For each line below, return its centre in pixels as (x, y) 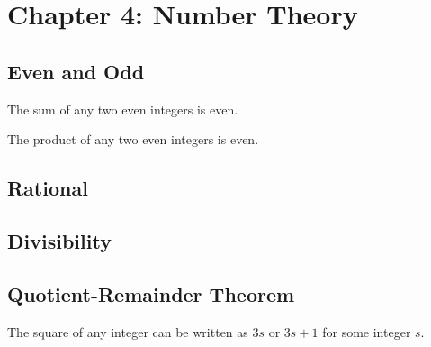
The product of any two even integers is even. (133, 139)
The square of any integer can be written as (128, 331)
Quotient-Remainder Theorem (151, 293)
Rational (48, 188)
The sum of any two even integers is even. (123, 109)
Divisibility (59, 240)
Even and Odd (76, 71)
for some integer (367, 331)
